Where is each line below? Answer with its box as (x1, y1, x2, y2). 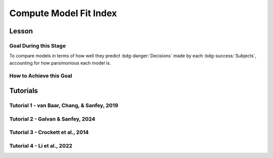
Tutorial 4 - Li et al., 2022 (9, 142, 73, 149)
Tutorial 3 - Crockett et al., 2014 (9, 129, 89, 136)
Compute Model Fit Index (9, 8, 117, 19)
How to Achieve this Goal (9, 72, 73, 79)
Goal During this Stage (9, 42, 66, 49)
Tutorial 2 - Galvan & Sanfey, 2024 (9, 115, 96, 122)
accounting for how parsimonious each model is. (9, 60, 111, 66)
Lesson (9, 27, 33, 35)
